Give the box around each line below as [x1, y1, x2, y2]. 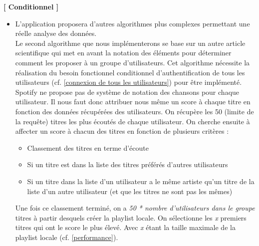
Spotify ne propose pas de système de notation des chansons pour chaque [15, 86, 240, 97]
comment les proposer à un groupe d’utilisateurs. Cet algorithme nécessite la [15, 57, 250, 67]
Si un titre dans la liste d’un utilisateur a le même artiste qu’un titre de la [27, 176, 255, 186]
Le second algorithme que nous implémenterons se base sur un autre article [15, 37, 246, 48]
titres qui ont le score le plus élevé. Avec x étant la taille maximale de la [15, 222, 236, 233]
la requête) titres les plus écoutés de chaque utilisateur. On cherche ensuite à [15, 116, 250, 126]
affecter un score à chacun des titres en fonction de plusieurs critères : [15, 126, 229, 136]
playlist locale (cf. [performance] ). [15, 232, 118, 242]
